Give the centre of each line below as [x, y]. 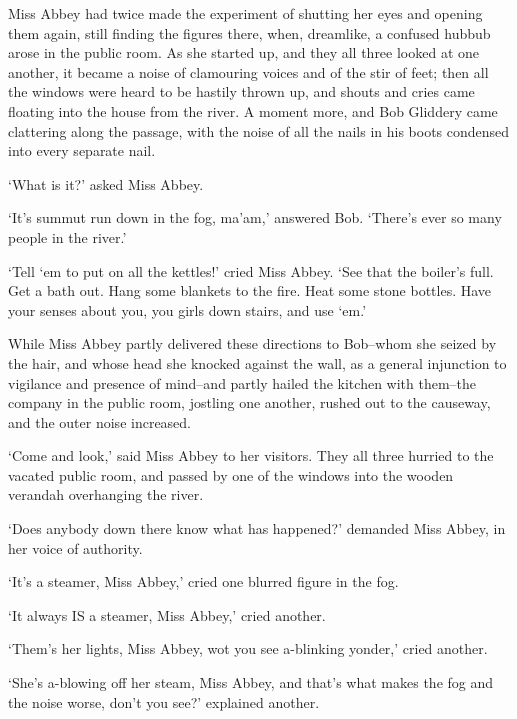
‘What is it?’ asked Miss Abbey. [106, 183]
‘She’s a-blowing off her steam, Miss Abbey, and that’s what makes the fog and [251, 682]
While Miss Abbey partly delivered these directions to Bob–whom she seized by [252, 343]
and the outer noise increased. [100, 421]
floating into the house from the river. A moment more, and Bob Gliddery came [253, 110]
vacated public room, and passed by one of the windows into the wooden [231, 474]
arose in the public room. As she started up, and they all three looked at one [244, 52]
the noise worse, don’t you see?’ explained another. [164, 701]
